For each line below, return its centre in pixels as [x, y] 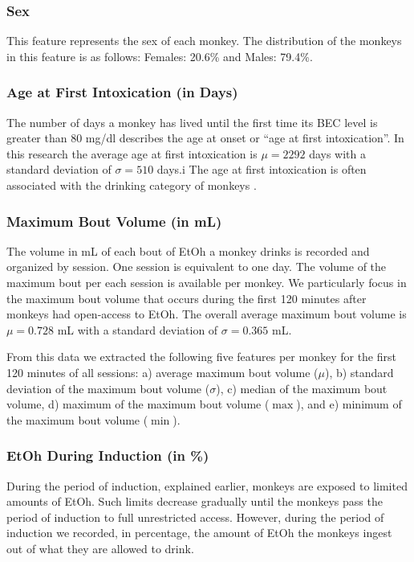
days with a [338, 153]
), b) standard [359, 372]
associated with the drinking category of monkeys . [132, 185]
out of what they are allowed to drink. [100, 548]
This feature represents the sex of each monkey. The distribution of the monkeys [204, 41]
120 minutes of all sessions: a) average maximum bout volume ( [162, 372]
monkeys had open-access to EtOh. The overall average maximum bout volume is [207, 314]
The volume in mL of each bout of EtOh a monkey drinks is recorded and [188, 250]
